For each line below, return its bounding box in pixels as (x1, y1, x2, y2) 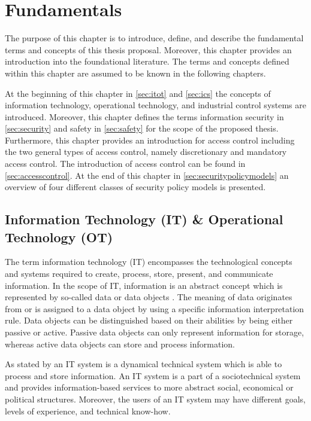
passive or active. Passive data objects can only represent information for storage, (5, 326, 304, 338)
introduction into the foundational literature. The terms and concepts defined (5, 55, 289, 68)
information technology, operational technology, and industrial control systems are (5, 99, 307, 111)
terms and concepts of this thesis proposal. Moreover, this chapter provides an (5, 43, 292, 56)
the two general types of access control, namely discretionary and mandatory (5, 145, 287, 158)
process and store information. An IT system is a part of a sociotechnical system (5, 369, 301, 382)
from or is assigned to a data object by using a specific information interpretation (5, 302, 304, 315)
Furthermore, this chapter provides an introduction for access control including (5, 133, 295, 146)
